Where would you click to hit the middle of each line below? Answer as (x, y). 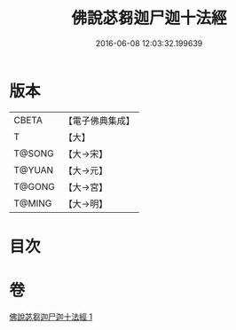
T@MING (33, 203)
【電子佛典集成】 (99, 121)
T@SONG (34, 153)
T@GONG (34, 186)
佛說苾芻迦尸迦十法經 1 (51, 317)
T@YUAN (34, 169)
